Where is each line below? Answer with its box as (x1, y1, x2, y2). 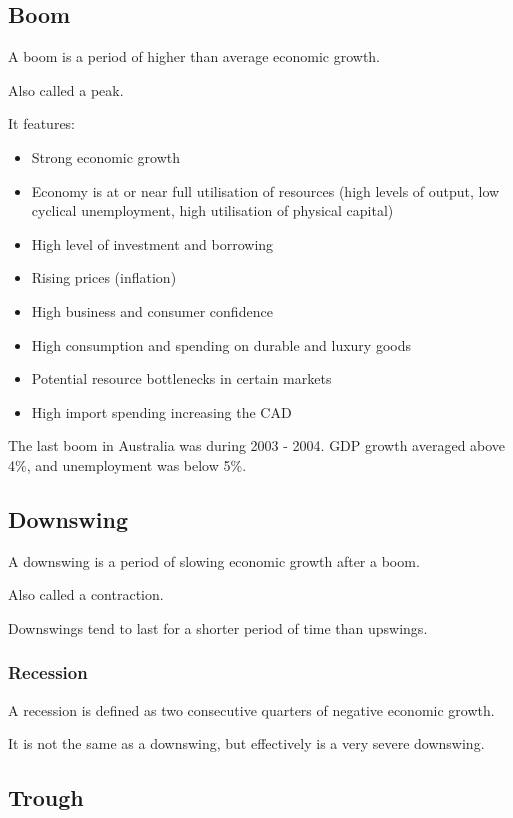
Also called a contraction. (8, 584, 164, 605)
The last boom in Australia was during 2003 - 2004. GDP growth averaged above (8, 435, 506, 456)
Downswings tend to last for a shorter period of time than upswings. (8, 617, 428, 638)
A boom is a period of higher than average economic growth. (8, 46, 381, 67)
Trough (8, 782, 84, 813)
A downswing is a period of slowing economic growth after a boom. (8, 550, 420, 571)
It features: (8, 113, 76, 134)
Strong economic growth (31, 146, 181, 167)
